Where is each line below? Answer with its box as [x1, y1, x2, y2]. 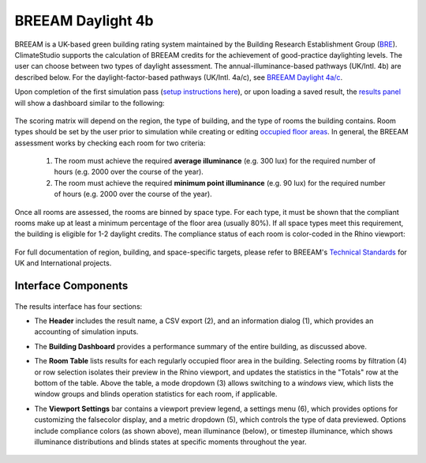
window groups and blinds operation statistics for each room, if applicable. [34, 390, 278, 399]
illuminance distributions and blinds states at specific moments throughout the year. [34, 437, 307, 446]
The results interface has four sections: [14, 301, 143, 311]
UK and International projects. [14, 258, 112, 268]
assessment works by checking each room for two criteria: [14, 138, 206, 148]
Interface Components [14, 279, 129, 292]
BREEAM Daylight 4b [14, 12, 154, 29]
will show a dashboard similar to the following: [14, 98, 165, 107]
